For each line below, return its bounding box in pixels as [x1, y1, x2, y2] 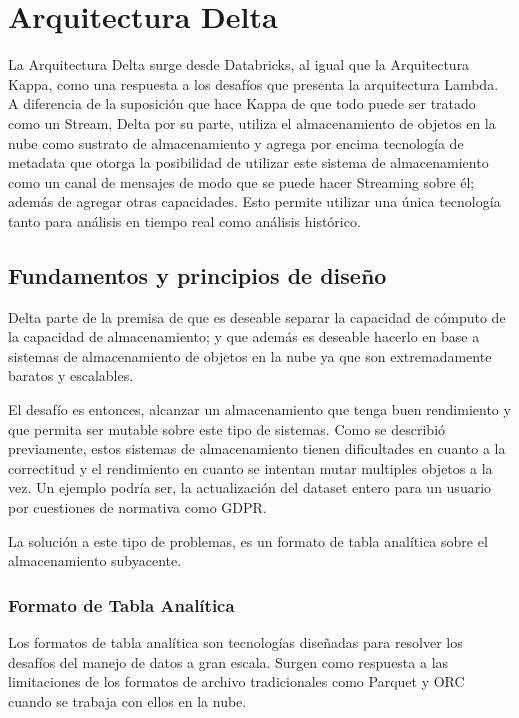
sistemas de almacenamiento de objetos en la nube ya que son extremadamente [8, 345, 492, 366]
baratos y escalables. [8, 365, 134, 386]
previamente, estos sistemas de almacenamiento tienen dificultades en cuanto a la [8, 438, 506, 459]
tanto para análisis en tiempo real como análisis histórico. [8, 210, 361, 231]
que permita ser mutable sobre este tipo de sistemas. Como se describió [8, 418, 446, 439]
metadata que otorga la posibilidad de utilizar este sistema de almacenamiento [8, 152, 489, 173]
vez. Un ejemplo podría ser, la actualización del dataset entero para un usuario [8, 477, 492, 498]
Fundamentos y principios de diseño [8, 259, 387, 290]
